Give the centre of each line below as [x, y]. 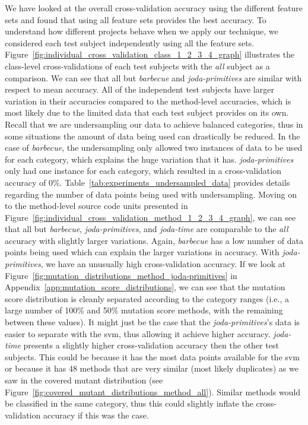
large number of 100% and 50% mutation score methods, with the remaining [144, 310]
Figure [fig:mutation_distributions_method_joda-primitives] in [121, 275]
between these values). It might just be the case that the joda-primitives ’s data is [153, 322]
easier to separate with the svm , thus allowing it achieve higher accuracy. [138, 333]
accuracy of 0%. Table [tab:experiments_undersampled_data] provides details [147, 182]
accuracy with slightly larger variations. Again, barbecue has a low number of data [154, 240]
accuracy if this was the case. [96, 415]
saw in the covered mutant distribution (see [84, 380]
